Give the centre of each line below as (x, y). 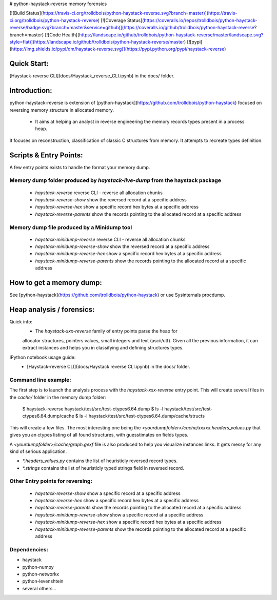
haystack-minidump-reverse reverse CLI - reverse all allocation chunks (110, 239)
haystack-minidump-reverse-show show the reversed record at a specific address (122, 246)
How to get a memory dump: (56, 283)
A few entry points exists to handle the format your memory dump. (80, 167)
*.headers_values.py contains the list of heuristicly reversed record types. (100, 461)
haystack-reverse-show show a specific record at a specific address (108, 493)
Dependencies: (29, 549)
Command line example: (40, 380)
